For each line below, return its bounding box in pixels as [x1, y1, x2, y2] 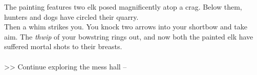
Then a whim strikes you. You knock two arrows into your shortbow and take [4, 21, 247, 32]
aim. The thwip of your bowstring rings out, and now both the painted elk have [4, 31, 253, 42]
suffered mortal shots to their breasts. [4, 41, 122, 52]
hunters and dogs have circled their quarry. [4, 11, 139, 22]
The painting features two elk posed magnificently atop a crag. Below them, [4, 2, 242, 12]
